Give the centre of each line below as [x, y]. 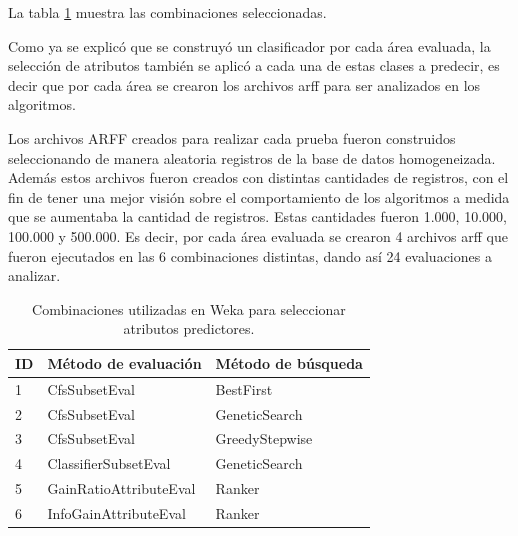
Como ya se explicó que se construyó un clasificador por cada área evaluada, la [249, 45]
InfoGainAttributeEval [116, 512]
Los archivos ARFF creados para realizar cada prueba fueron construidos [232, 137]
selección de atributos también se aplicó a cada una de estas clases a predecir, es [254, 65]
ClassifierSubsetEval [109, 463]
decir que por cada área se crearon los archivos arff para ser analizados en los [244, 84]
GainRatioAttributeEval [121, 488]
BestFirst [244, 388]
